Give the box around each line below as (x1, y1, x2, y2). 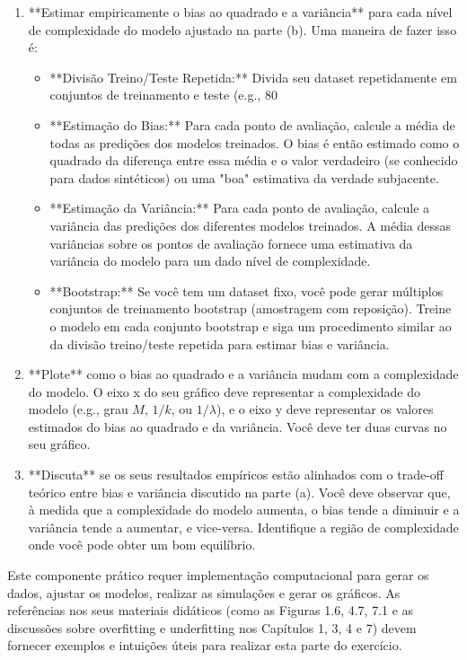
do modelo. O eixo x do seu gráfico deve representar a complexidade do (28, 382, 421, 400)
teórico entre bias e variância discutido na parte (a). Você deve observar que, (28, 482, 451, 501)
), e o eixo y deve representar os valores (216, 400, 434, 418)
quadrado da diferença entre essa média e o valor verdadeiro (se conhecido (49, 151, 458, 170)
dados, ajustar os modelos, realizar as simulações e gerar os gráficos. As (7, 583, 401, 602)
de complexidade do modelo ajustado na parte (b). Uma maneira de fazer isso (28, 20, 457, 39)
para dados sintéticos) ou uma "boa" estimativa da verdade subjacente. (49, 168, 439, 187)
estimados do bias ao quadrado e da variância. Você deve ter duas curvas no (28, 417, 447, 436)
